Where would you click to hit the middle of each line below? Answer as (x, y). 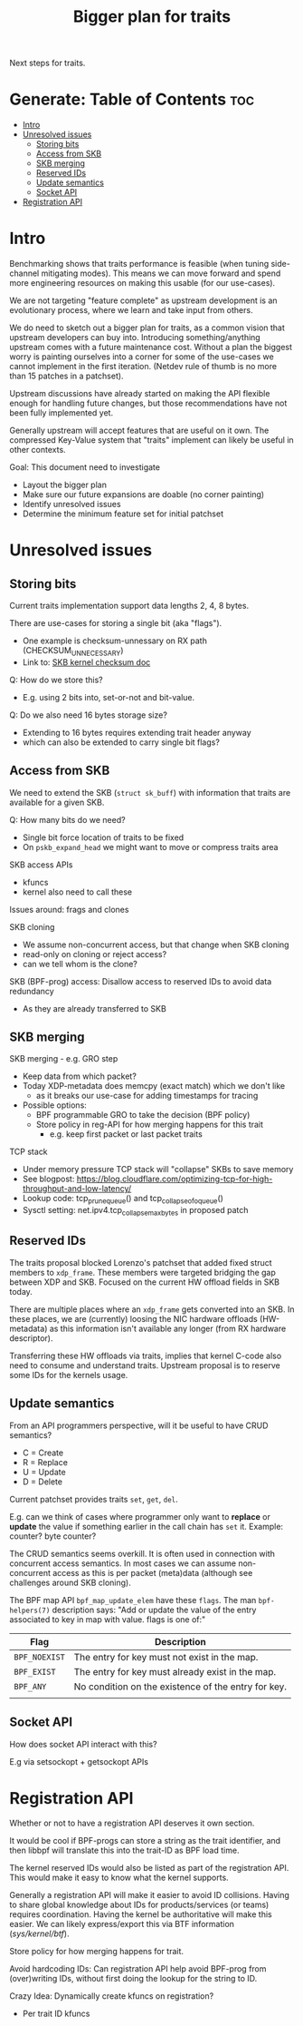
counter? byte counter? (53, 1536)
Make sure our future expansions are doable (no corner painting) (143, 494)
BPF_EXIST (35, 1672)
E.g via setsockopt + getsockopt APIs (79, 1761)
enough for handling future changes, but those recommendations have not (148, 403)
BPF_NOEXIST (40, 1657)
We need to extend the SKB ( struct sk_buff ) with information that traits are (150, 792)
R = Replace (45, 1462)
